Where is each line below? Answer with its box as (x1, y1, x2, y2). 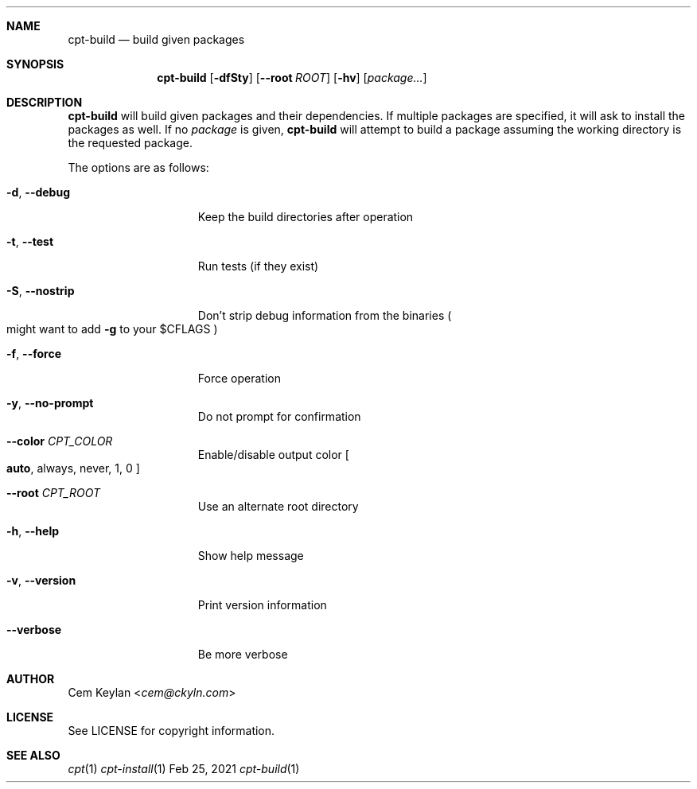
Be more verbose (197, 647, 288, 661)
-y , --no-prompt (6, 396, 94, 410)
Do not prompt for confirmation (197, 410, 361, 423)
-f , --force (6, 347, 61, 360)
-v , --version (6, 573, 76, 587)
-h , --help (6, 524, 60, 538)
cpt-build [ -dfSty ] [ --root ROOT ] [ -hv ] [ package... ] (157, 71, 427, 84)
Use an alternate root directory (197, 499, 359, 513)
